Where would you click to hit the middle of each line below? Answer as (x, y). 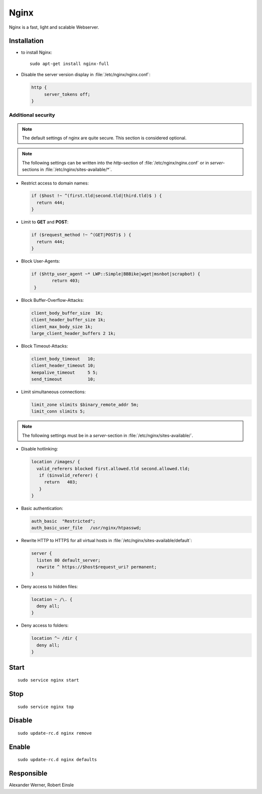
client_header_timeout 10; (63, 366)
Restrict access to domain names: (55, 183)
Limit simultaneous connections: (53, 392)
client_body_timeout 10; (63, 359)
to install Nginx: (37, 52)
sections (31, 169)
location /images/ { (56, 462)
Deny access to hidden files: (49, 586)
